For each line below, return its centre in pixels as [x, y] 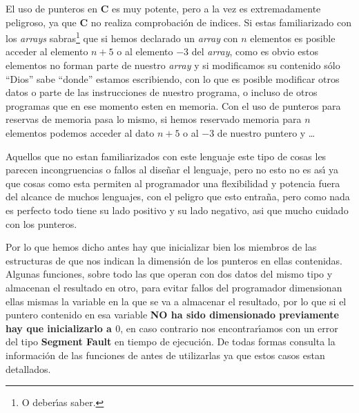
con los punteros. [41, 223]
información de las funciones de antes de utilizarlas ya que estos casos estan [165, 355]
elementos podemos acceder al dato [80, 133]
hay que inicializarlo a [59, 328]
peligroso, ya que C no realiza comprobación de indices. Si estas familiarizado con [178, 22]
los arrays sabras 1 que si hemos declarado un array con [122, 37]
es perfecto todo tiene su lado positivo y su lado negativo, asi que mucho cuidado [177, 210]
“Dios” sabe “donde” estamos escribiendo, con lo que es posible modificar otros [173, 78]
